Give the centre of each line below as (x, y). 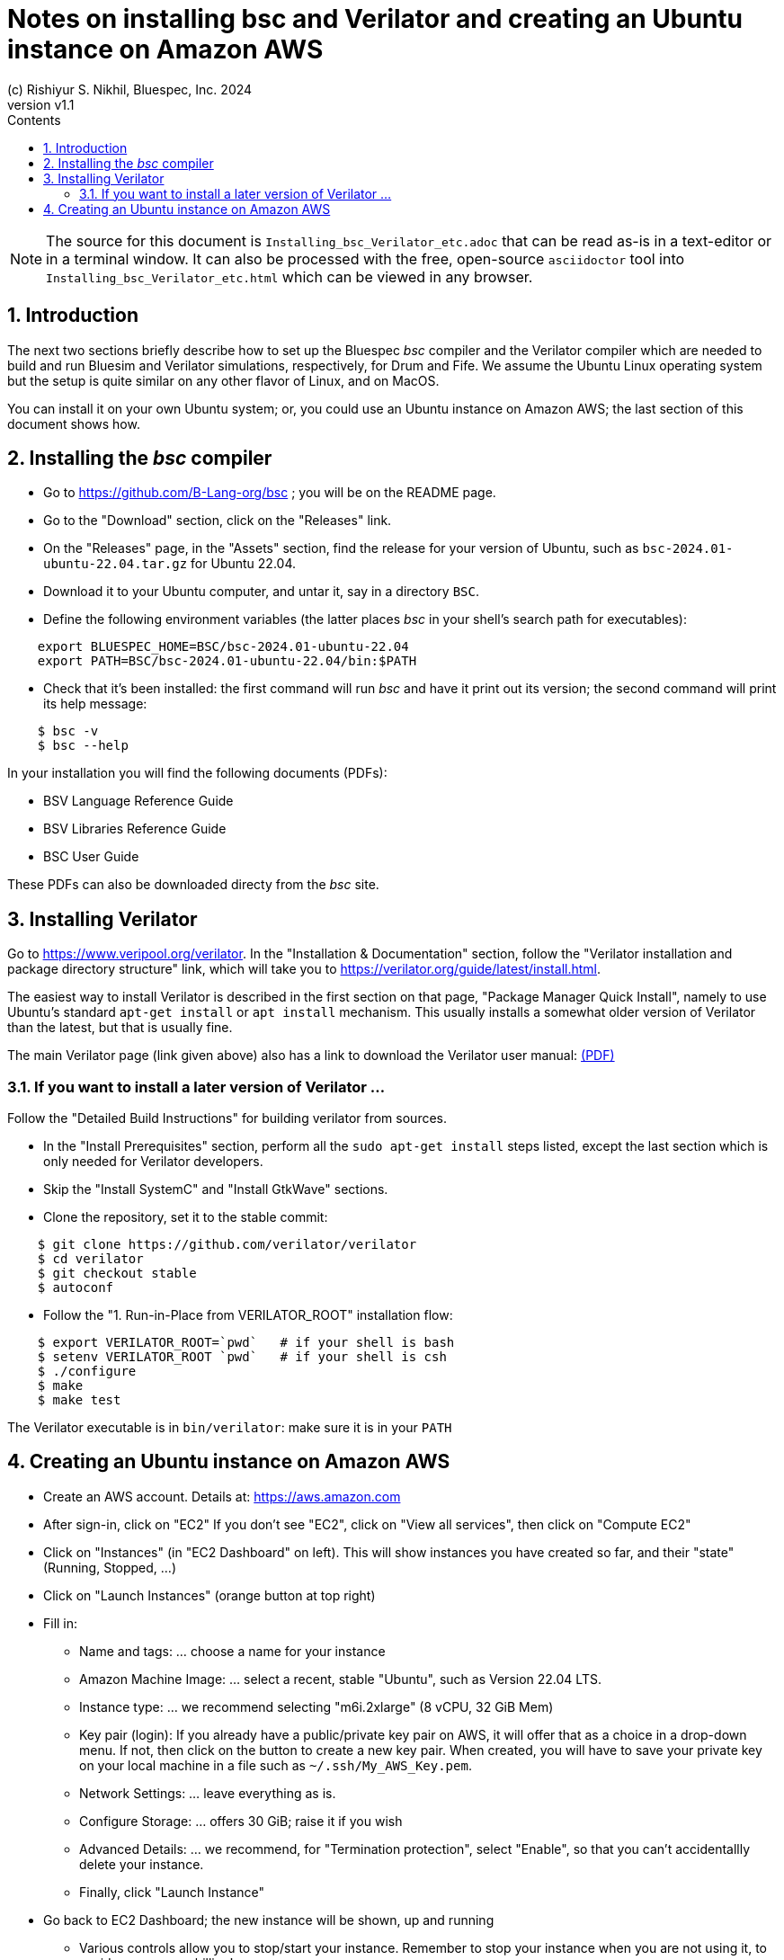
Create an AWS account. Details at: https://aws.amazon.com (222, 1496)
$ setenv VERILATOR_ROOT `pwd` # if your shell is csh (242, 1357)
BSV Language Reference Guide (138, 801)
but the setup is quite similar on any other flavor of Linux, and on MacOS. (223, 380)
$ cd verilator (90, 1259)
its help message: (95, 704)
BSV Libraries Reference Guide (135, 829)
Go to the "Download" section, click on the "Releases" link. (218, 521)
